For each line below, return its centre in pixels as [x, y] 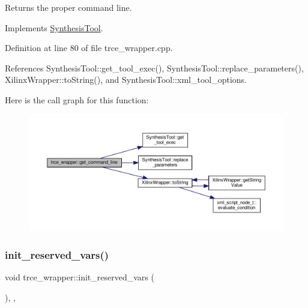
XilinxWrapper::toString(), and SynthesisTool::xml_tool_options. [126, 80]
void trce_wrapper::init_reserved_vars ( [80, 276]
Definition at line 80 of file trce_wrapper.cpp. [89, 48]
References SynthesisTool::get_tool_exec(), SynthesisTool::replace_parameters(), [154, 68]
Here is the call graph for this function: [77, 99]
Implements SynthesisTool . [54, 27]
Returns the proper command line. [68, 7]
